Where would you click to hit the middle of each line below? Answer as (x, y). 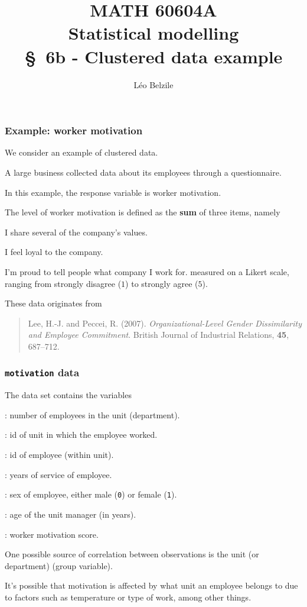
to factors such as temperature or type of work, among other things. (128, 597)
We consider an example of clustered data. (81, 152)
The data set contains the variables (68, 395)
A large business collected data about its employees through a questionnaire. (143, 172)
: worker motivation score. (52, 534)
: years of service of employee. (58, 474)
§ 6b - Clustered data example (153, 56)
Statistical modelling (153, 33)
